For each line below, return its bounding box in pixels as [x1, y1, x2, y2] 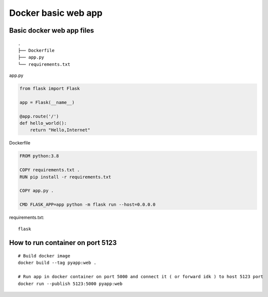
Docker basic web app [9, 7, 103, 18]
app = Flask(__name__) [19, 99, 75, 105]
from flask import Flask [19, 86, 80, 92]
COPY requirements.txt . [19, 167, 80, 173]
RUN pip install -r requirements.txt [19, 174, 111, 180]
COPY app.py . [19, 188, 54, 194]
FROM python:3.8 [19, 153, 59, 159]
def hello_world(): [19, 120, 67, 126]
